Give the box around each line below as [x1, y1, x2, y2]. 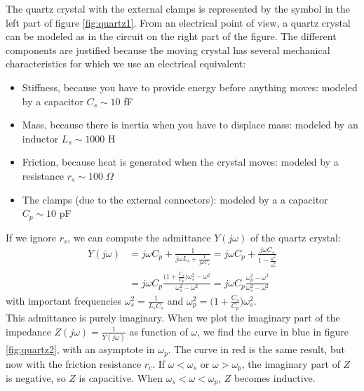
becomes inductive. [234, 370, 316, 385]
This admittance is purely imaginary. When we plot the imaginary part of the [6, 310, 340, 325]
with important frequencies [6, 293, 122, 307]
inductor [22, 131, 59, 145]
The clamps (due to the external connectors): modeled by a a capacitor [22, 192, 328, 206]
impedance [6, 324, 51, 338]
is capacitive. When [79, 370, 163, 385]
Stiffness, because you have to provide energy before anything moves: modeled [22, 79, 358, 94]
